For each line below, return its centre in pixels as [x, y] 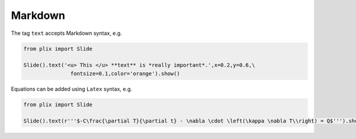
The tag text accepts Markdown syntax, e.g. [66, 33]
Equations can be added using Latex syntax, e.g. [72, 89]
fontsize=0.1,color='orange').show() [125, 73]
